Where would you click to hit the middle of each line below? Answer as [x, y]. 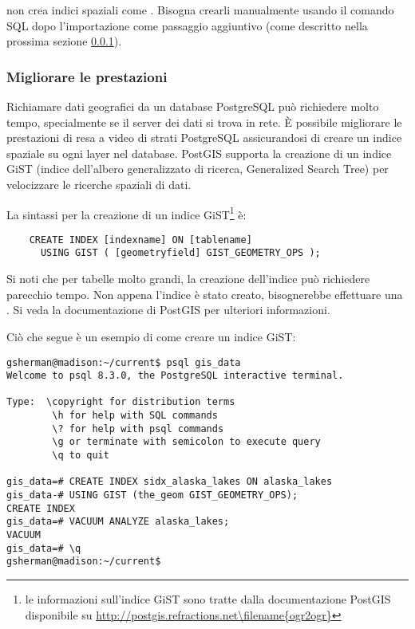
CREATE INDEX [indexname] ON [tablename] [140, 240]
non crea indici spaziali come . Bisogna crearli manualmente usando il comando [200, 10]
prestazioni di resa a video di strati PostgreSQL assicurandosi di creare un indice [204, 138]
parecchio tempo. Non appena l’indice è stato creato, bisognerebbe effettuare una [205, 294]
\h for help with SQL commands [135, 416]
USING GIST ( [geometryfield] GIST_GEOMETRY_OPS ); [180, 253]
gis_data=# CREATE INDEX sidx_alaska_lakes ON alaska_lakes [170, 482]
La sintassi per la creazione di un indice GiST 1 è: [126, 213]
